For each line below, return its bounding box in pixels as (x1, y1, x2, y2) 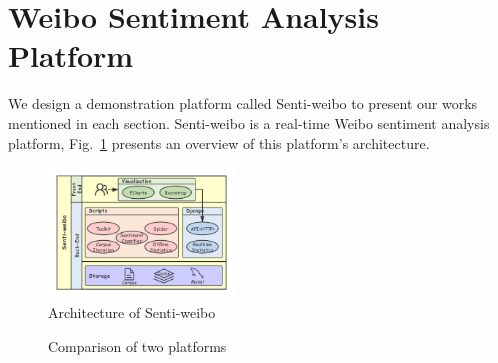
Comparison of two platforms (48, 335, 227, 356)
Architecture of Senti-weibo (48, 302, 216, 323)
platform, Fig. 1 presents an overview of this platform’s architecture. (8, 132, 430, 153)
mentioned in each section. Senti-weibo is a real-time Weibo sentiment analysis (8, 112, 490, 133)
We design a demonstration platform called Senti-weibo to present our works (8, 93, 478, 114)
